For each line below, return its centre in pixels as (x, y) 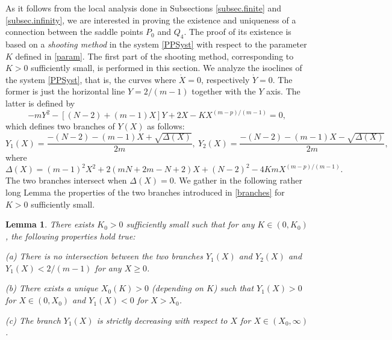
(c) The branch (33, 320)
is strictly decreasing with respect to (162, 320)
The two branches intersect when (66, 180)
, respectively (226, 79)
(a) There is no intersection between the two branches (104, 256)
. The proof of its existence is (238, 32)
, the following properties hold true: (70, 236)
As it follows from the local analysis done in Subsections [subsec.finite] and (144, 8)
